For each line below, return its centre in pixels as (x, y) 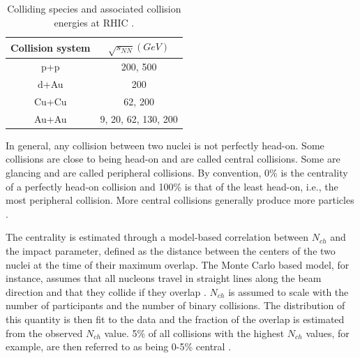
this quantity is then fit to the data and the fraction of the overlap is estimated (175, 319)
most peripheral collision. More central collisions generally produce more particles (180, 200)
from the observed (44, 333)
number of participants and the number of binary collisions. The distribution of (175, 305)
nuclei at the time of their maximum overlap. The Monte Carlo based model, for (178, 264)
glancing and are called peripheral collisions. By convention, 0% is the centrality (177, 173)
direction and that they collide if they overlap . (106, 291)
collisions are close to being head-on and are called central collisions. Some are (173, 159)
